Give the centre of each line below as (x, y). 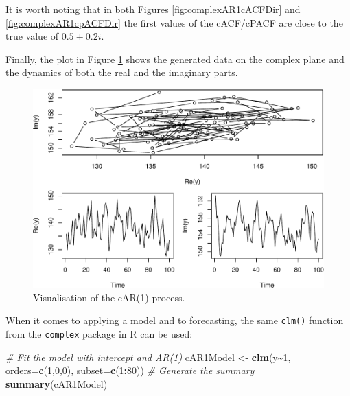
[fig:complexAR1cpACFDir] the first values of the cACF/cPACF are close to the (174, 22)
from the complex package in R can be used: (99, 334)
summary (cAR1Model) (57, 383)
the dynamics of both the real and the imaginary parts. (122, 72)
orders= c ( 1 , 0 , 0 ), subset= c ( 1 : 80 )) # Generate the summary (130, 370)
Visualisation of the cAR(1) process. (109, 297)
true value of (32, 36)
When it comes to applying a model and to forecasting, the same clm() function (175, 320)
